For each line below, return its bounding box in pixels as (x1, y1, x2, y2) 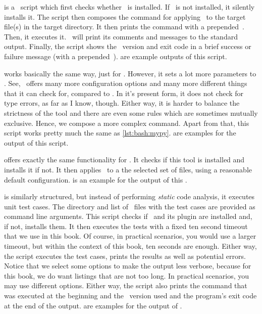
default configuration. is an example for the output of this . (4, 174, 187, 185)
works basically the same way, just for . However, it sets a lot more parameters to (4, 68, 256, 78)
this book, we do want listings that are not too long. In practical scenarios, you (4, 270, 249, 281)
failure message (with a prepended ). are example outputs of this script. (4, 51, 227, 61)
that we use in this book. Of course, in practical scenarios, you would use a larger (4, 231, 256, 241)
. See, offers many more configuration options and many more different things (4, 78, 247, 88)
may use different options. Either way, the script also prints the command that (4, 280, 247, 291)
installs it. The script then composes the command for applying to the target (4, 11, 246, 22)
